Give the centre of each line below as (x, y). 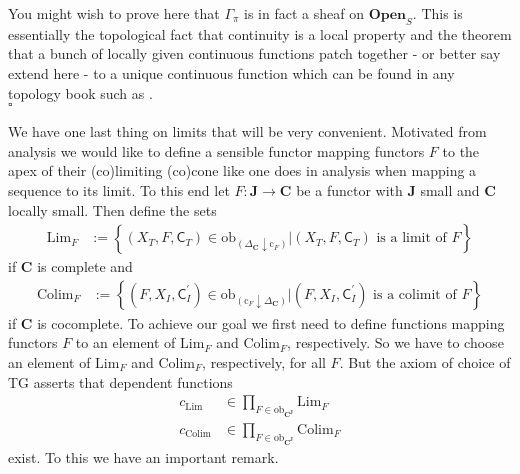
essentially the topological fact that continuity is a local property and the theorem (260, 33)
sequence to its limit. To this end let (119, 189)
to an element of (125, 342)
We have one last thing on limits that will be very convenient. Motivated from (247, 131)
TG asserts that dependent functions (120, 381)
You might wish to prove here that (114, 13)
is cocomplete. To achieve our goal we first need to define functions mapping (271, 322)
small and (450, 189)
